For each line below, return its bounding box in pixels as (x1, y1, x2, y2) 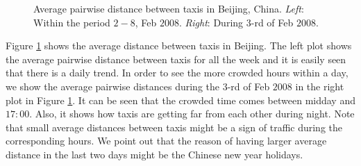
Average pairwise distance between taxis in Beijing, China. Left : (33, 1, 304, 15)
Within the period (33, 15, 110, 29)
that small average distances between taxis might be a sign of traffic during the (6, 119, 343, 134)
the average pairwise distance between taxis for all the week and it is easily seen (6, 51, 346, 66)
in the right (295, 78, 344, 93)
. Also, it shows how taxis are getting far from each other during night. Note (29, 106, 355, 121)
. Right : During (178, 15, 244, 29)
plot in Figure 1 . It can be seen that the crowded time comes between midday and (6, 92, 355, 107)
